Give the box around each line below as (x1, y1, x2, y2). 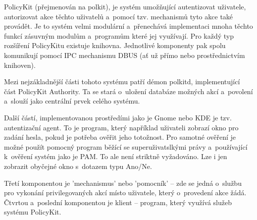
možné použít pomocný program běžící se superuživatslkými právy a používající (4, 141, 248, 152)
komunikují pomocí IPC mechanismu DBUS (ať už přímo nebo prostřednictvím (4, 50, 245, 60)
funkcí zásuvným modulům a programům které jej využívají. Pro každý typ (4, 30, 234, 41)
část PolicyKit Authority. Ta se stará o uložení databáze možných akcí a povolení (4, 86, 253, 96)
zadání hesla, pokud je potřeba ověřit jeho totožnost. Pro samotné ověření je (4, 132, 236, 142)
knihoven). (4, 59, 36, 70)
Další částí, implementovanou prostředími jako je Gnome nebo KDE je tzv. (4, 112, 232, 122)
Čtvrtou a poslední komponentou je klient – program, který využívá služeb (4, 197, 232, 207)
